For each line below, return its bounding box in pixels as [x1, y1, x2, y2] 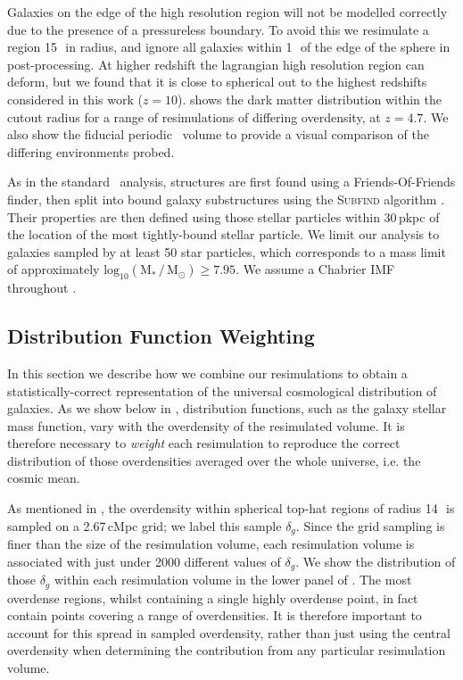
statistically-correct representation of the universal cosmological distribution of [7, 381, 437, 400]
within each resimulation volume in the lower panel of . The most [54, 570, 412, 589]
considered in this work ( [7, 89, 143, 108]
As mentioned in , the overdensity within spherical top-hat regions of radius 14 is [7, 499, 455, 518]
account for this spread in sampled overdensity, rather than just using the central [7, 623, 451, 642]
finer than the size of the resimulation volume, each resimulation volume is [7, 535, 415, 553]
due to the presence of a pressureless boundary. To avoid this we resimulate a [7, 20, 429, 38]
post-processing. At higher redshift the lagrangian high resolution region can [7, 54, 425, 73]
